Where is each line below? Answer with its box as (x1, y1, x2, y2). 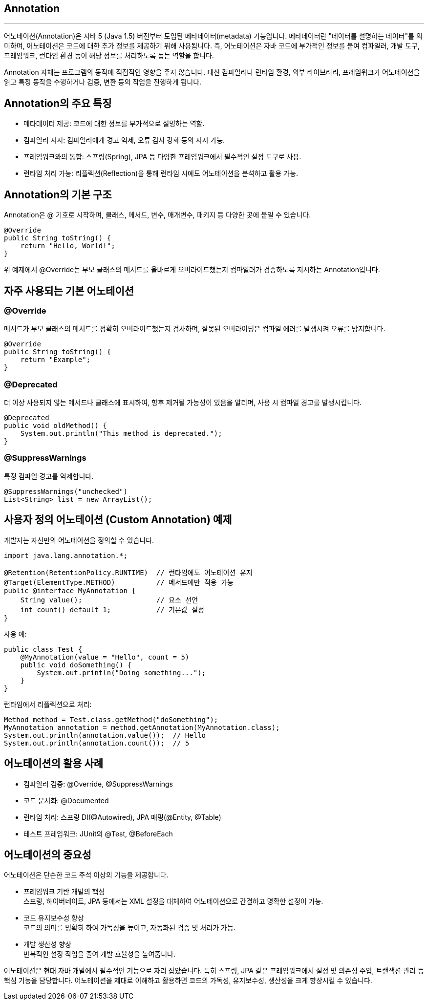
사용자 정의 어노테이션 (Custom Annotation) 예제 (4, 513, 232, 526)
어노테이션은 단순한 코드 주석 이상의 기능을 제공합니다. (4, 871, 169, 879)
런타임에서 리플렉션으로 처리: (4, 700, 92, 708)
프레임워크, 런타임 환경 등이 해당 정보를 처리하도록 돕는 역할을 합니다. (4, 51, 214, 60)
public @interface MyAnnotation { (4, 586, 136, 595)
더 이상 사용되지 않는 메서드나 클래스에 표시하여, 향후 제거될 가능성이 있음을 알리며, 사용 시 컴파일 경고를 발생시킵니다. (4, 398, 362, 407)
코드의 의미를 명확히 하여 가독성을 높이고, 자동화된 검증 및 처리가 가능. (23, 923, 235, 932)
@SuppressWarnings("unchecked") (4, 487, 128, 495)
